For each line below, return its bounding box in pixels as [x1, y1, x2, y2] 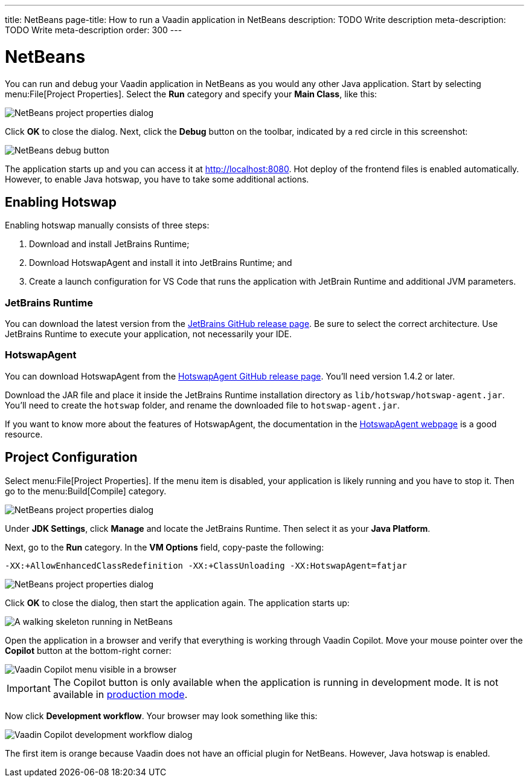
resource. [5, 428, 43, 439]
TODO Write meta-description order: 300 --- [5, 25, 182, 35]
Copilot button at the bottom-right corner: [5, 645, 172, 656]
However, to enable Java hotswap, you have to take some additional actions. [5, 173, 309, 184]
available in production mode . [53, 688, 188, 700]
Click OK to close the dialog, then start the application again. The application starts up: [5, 597, 350, 608]
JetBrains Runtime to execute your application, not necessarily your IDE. [5, 329, 292, 340]
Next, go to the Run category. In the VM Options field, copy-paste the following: [5, 541, 324, 552]
